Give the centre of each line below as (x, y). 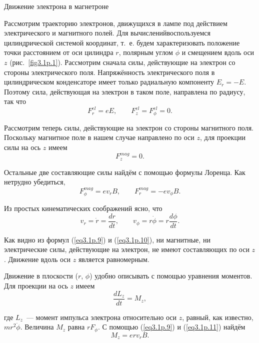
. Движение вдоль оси (37, 259)
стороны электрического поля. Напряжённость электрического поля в (109, 72)
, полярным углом (146, 52)
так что (15, 101)
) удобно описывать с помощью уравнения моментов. (171, 276)
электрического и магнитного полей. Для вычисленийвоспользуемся (107, 33)
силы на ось (22, 147)
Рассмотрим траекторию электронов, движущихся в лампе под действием (116, 23)
